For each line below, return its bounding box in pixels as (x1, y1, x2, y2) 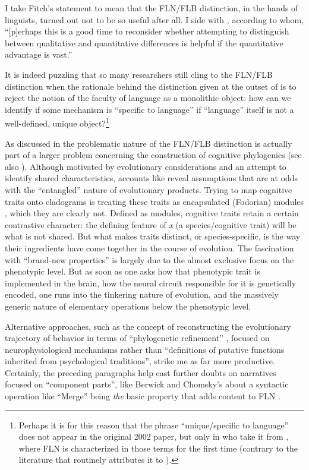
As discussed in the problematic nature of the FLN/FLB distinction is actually (5, 137, 292, 149)
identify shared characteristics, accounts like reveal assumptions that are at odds (5, 172, 298, 184)
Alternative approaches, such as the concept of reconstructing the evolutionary (5, 320, 291, 332)
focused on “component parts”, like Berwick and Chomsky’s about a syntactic (5, 378, 289, 390)
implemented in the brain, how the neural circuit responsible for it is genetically (5, 276, 297, 289)
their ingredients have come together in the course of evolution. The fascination (5, 241, 294, 254)
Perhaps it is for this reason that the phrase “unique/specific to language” (18, 418, 289, 431)
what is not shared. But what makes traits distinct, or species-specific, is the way (5, 230, 301, 242)
